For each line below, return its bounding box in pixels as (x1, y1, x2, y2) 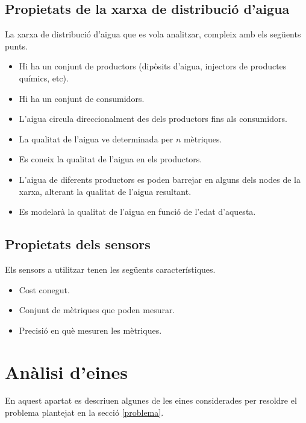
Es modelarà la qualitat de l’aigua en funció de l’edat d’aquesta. (19, 205, 256, 218)
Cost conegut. (19, 283, 70, 296)
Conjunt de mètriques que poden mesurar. (19, 304, 175, 316)
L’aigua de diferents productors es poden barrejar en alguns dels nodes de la (19, 173, 301, 185)
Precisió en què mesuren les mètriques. (19, 323, 162, 336)
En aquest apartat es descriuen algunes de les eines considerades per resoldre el (5, 394, 297, 407)
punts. (5, 39, 28, 52)
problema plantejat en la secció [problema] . (5, 406, 164, 419)
